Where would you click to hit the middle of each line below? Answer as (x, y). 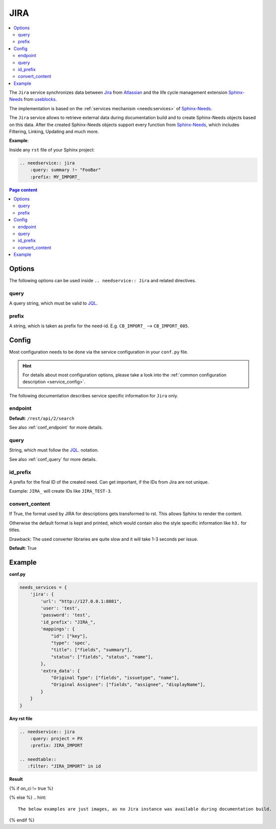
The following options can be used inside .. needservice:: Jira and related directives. (103, 280)
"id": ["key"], (69, 636)
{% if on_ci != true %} (31, 788)
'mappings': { (58, 629)
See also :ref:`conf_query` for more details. (53, 459)
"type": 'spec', (71, 643)
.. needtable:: (38, 759)
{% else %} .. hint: (28, 798)
